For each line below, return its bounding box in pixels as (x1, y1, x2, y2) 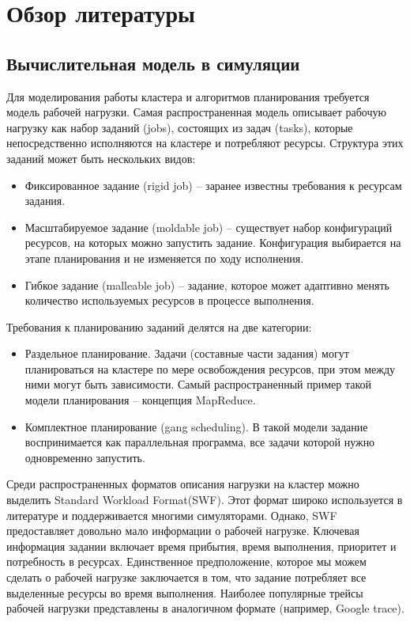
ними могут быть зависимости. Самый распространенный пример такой (24, 376, 372, 393)
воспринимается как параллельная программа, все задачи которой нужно (24, 434, 375, 450)
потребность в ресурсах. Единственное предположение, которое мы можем (6, 553, 367, 570)
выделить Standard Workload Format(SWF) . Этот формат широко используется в (6, 491, 403, 508)
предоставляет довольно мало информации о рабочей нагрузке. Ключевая (6, 522, 359, 539)
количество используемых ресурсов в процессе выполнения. (24, 292, 314, 309)
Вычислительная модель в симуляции (6, 51, 300, 75)
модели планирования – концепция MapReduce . (24, 392, 256, 408)
